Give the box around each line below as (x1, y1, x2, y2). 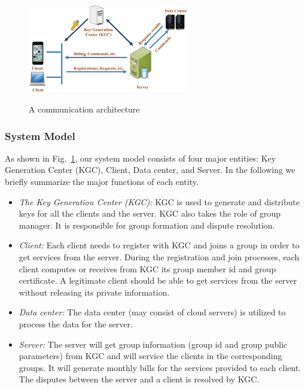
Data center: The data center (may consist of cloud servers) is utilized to (19, 306, 286, 318)
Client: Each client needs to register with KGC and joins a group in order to (19, 239, 300, 251)
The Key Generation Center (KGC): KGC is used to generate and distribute (19, 195, 300, 208)
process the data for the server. (19, 318, 133, 330)
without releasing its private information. (19, 285, 170, 298)
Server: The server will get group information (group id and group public (19, 338, 288, 350)
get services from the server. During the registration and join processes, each (19, 251, 300, 263)
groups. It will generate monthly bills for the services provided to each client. (19, 361, 301, 373)
